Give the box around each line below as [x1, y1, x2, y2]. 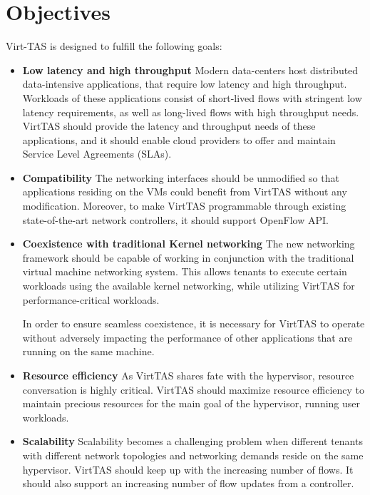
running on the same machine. [22, 344, 155, 359]
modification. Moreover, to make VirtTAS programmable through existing [22, 198, 346, 213]
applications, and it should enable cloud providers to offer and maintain [22, 132, 336, 147]
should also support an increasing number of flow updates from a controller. [22, 476, 354, 491]
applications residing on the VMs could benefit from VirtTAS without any [22, 184, 347, 199]
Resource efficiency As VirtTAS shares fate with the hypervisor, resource [22, 368, 354, 382]
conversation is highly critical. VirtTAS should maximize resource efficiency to [22, 382, 365, 397]
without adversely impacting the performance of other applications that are [22, 330, 353, 345]
